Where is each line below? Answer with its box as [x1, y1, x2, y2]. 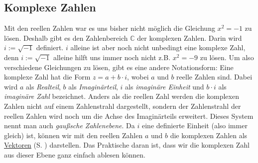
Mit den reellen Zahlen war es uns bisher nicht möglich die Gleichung [4, 23, 215, 33]
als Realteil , [26, 81, 61, 91]
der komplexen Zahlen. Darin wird [137, 32, 242, 43]
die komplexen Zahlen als [170, 130, 248, 140]
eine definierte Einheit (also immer [141, 120, 248, 131]
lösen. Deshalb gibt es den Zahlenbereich [4, 32, 128, 43]
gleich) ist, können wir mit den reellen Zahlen [4, 130, 143, 140]
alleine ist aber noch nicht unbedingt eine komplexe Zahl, [70, 42, 246, 53]
